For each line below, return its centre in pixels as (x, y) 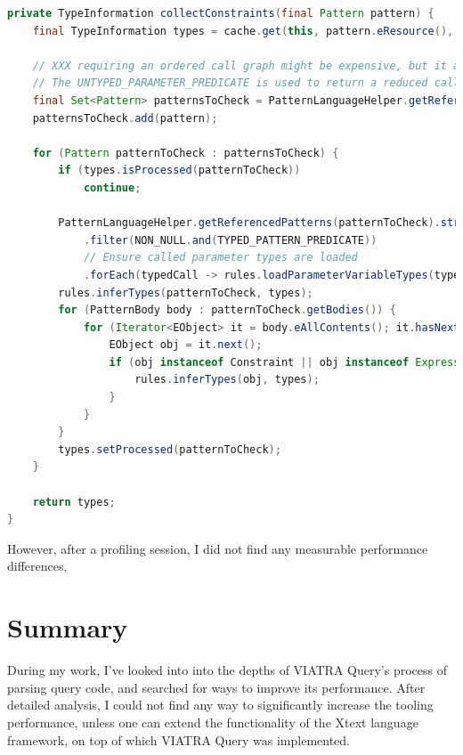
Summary (68, 627)
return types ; (74, 502)
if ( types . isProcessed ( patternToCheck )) (179, 170)
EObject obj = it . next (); (186, 345)
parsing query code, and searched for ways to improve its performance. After (216, 687)
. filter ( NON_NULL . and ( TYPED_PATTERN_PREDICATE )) (230, 240)
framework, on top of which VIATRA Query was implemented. (179, 739)
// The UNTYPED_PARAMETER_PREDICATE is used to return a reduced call (246, 83)
